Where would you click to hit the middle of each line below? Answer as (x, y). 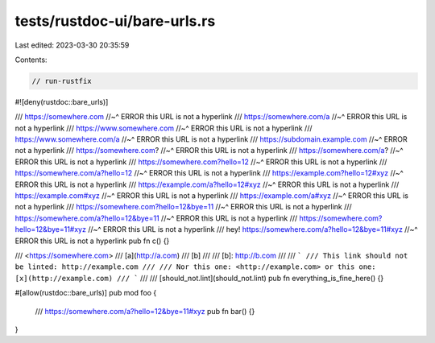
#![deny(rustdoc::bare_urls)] (62, 101)
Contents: (31, 60)
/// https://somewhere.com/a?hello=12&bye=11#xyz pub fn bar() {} (145, 311)
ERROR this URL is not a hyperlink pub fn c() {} (92, 241)
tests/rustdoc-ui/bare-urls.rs (115, 21)
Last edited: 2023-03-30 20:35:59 (72, 45)
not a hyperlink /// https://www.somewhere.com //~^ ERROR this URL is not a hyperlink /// (164, 128)
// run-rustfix (62, 81)
